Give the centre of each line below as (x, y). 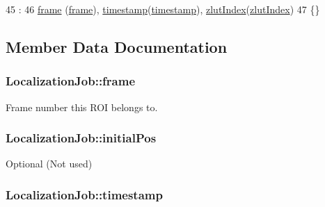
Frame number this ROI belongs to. (82, 107)
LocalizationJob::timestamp (84, 194)
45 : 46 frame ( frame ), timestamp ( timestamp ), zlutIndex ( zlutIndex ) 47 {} (163, 9)
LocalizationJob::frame (71, 81)
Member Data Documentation (117, 46)
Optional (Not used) (49, 164)
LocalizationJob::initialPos (81, 138)
